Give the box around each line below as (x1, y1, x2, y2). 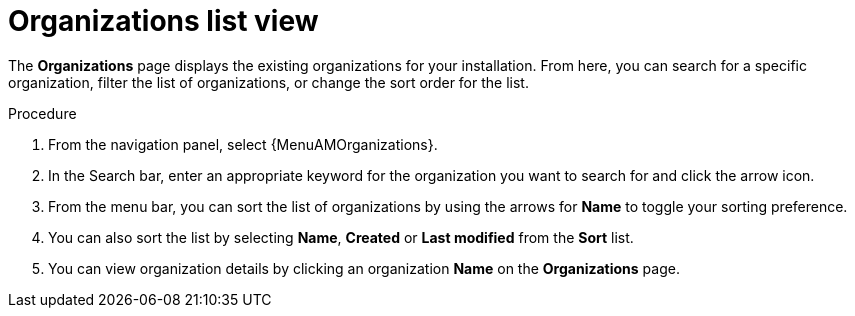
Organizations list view (8, 4, 319, 38)
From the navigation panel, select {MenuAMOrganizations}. (48, 135, 438, 153)
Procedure (8, 104, 77, 122)
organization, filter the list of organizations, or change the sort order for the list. (8, 73, 529, 91)
